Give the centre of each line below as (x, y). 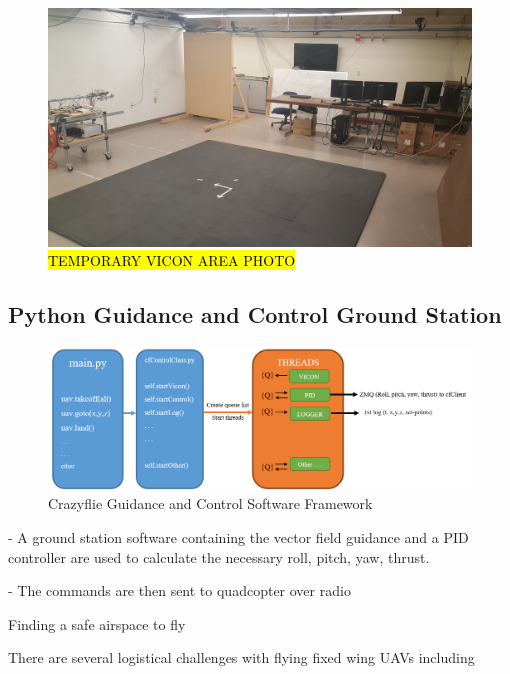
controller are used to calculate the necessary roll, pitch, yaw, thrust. (219, 556)
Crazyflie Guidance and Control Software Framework (210, 503)
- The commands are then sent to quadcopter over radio (179, 590)
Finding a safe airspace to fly (97, 623)
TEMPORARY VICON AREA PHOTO (172, 260)
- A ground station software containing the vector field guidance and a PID (238, 536)
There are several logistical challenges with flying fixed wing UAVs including (241, 657)
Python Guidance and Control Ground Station (255, 314)
